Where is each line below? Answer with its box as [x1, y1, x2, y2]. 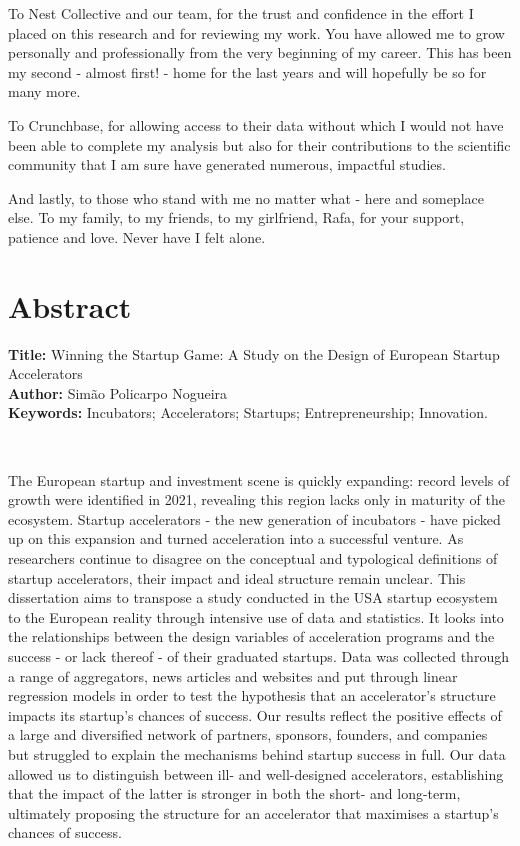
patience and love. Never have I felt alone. [8, 226, 266, 247]
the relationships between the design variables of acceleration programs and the [8, 626, 495, 647]
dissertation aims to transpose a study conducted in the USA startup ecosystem [8, 587, 498, 608]
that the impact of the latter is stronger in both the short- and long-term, [8, 783, 461, 804]
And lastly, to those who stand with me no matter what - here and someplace [8, 187, 484, 208]
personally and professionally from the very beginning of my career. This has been [8, 42, 512, 63]
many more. [8, 81, 81, 102]
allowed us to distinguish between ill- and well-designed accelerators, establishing [8, 763, 504, 784]
